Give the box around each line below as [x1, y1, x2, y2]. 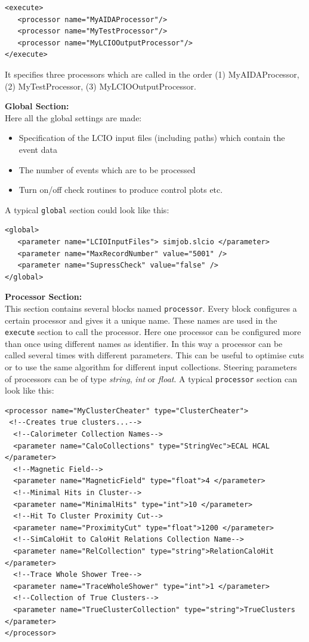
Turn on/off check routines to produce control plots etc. [18, 183, 223, 196]
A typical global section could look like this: [5, 203, 169, 216]
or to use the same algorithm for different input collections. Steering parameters [5, 361, 297, 373]
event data [18, 143, 57, 155]
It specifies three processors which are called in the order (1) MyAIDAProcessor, [5, 67, 299, 80]
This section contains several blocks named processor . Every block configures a [5, 302, 297, 314]
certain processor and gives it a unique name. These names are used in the [5, 314, 277, 326]
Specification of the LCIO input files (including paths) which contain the [18, 131, 285, 144]
